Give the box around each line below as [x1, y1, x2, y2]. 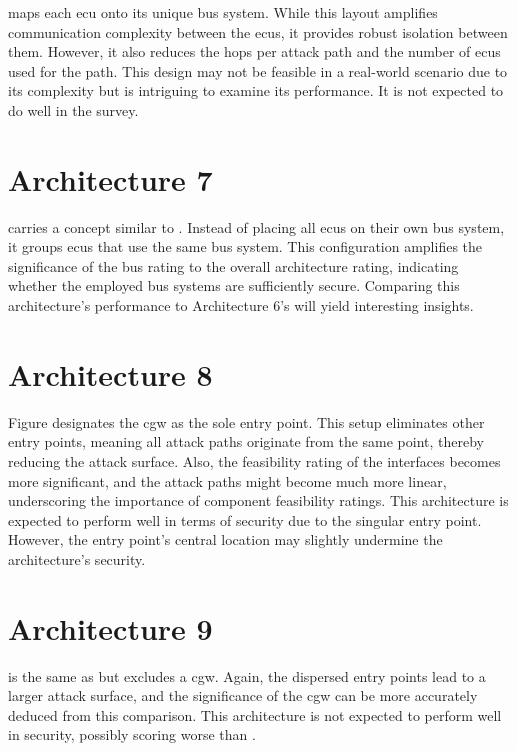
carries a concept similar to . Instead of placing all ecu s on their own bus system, [8, 216, 505, 237]
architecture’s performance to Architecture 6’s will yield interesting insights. [8, 295, 474, 316]
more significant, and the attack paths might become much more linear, [8, 470, 447, 491]
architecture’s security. [8, 548, 146, 569]
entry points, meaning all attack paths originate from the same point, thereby [8, 431, 485, 452]
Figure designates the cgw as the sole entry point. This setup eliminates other [8, 411, 485, 432]
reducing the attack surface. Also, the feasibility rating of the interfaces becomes [8, 450, 501, 471]
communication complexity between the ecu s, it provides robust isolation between [8, 21, 508, 42]
